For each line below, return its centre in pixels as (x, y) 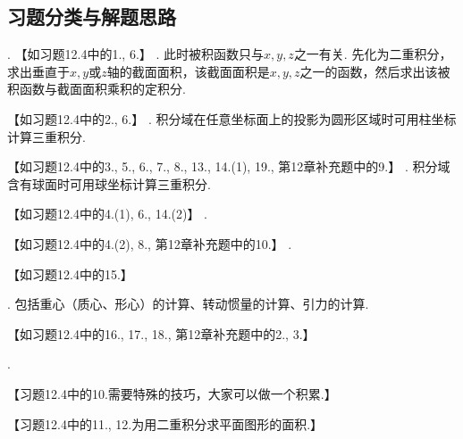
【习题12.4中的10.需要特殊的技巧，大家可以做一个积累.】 (172, 393)
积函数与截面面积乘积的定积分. (97, 89)
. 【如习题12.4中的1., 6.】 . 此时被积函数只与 (135, 54)
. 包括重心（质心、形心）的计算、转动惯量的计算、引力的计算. (188, 304)
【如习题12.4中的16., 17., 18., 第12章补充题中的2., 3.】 (161, 333)
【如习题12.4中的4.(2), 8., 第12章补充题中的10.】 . (150, 243)
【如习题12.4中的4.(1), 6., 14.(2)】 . (108, 214)
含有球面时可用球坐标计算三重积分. (109, 183)
